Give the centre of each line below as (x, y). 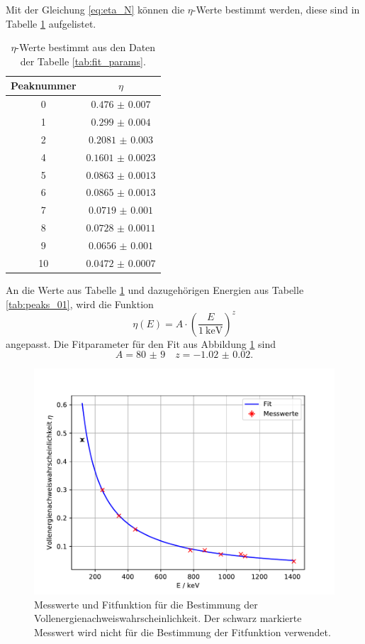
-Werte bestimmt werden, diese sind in (276, 9)
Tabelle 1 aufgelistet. (51, 23)
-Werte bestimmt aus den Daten (86, 47)
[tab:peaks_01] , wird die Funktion (80, 304)
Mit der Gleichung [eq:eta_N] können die (95, 9)
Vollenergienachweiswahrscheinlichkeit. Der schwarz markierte (168, 618)
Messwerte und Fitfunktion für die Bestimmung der (146, 604)
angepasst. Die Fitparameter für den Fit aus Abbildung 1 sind (141, 343)
